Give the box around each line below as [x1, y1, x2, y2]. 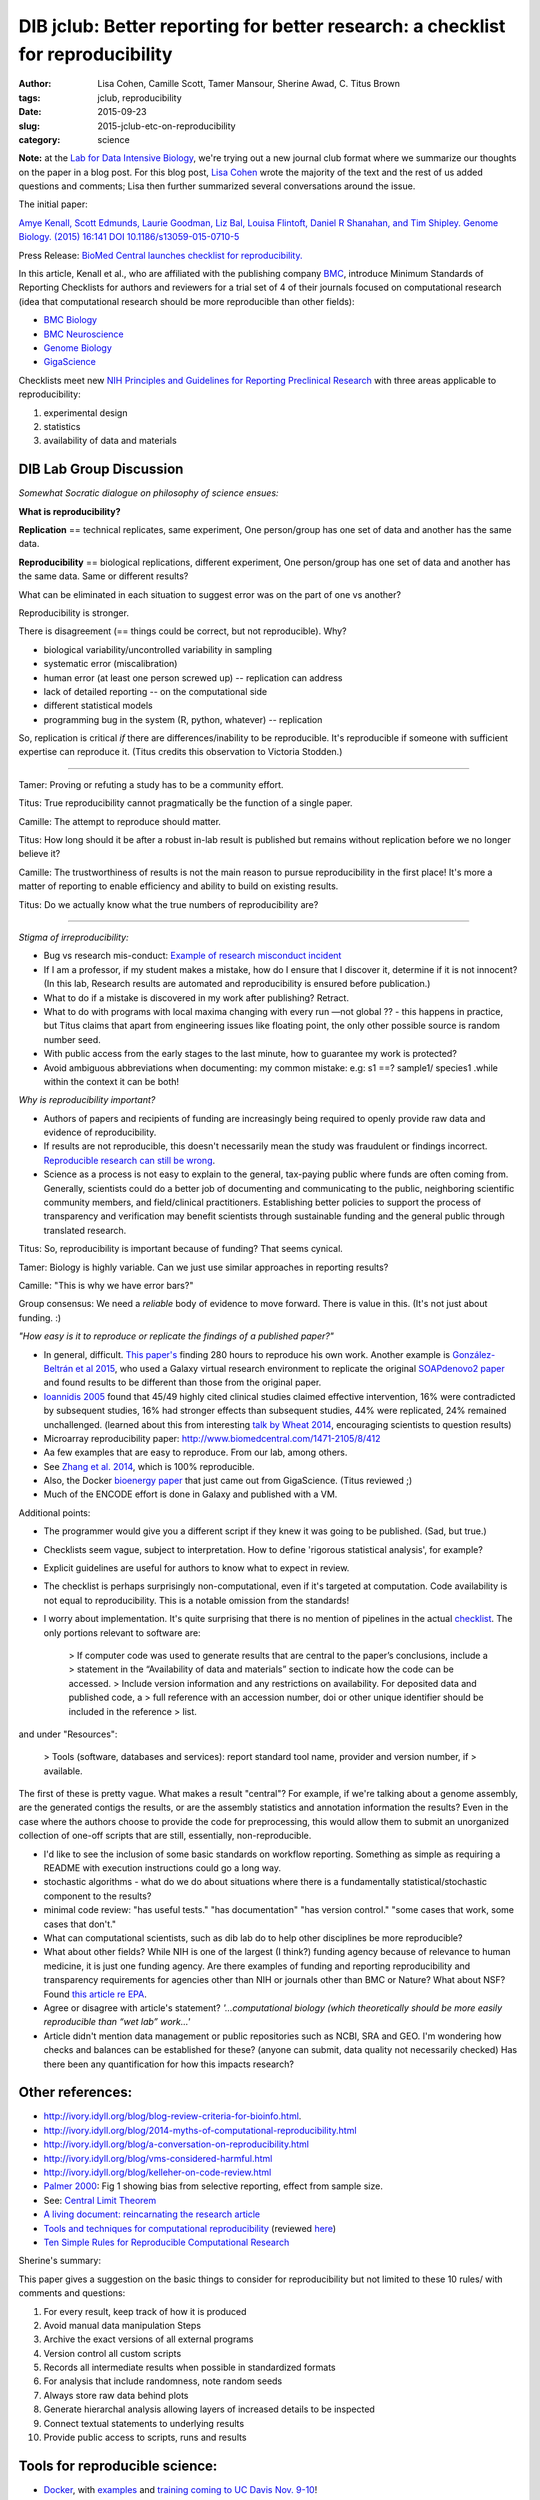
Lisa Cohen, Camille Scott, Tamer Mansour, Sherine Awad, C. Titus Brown [97, 78, 400, 90]
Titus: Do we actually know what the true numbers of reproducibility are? [18, 898, 319, 910]
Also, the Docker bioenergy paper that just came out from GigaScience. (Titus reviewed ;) [43, 1475, 413, 1487]
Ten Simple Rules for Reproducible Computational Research [43, 2236, 290, 2248]
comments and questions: [18, 2287, 126, 2299]
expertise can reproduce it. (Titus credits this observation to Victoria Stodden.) [18, 746, 343, 758]
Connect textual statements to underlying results [43, 2417, 245, 2429]
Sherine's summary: [18, 2255, 102, 2267]
